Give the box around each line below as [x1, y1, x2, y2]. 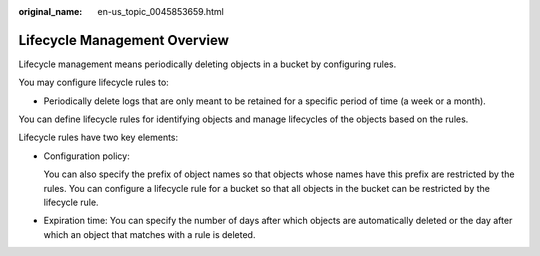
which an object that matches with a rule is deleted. [43, 228, 256, 240]
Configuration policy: [43, 150, 130, 162]
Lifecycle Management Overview [18, 31, 230, 49]
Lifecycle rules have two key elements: [18, 131, 179, 144]
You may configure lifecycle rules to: [18, 76, 169, 89]
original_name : [18, 6, 83, 17]
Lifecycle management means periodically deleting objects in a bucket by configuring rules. [18, 58, 397, 70]
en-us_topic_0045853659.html [97, 6, 224, 17]
